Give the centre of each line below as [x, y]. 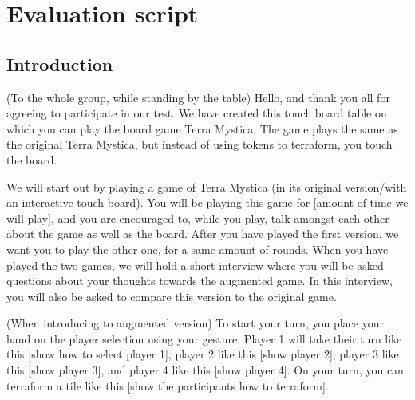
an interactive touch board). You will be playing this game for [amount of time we [207, 202]
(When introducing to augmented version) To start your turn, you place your [195, 323]
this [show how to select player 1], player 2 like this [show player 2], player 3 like [203, 354]
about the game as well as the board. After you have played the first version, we [203, 234]
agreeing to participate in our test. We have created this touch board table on [197, 113]
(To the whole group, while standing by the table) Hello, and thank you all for [198, 97]
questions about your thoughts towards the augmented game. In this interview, [200, 281]
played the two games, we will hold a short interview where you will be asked [195, 265]
